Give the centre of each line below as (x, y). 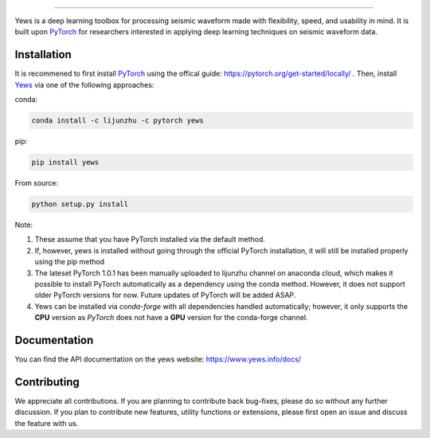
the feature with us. (47, 423)
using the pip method (70, 262)
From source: (37, 183)
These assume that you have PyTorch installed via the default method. (150, 240)
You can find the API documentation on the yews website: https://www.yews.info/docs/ (158, 359)
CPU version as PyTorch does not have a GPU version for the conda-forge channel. (171, 318)
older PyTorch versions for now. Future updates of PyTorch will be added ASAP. (165, 295)
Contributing (47, 382)
